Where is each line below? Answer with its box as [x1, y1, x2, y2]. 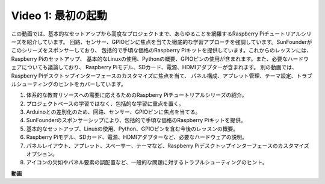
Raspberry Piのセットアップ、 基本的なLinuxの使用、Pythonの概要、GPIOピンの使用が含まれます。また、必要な [11, 55, 288, 63]
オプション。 [26, 150, 58, 158]
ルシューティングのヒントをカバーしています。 [11, 80, 126, 87]
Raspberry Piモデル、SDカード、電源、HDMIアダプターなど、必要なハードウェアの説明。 [26, 133, 248, 141]
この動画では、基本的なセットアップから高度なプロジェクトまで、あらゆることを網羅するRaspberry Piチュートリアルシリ [11, 30, 312, 37]
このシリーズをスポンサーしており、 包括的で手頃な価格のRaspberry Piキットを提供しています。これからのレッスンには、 [11, 47, 312, 54]
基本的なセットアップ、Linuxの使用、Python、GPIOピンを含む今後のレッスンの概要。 [26, 125, 239, 132]
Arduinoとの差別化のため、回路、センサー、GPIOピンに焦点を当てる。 [26, 108, 201, 115]
